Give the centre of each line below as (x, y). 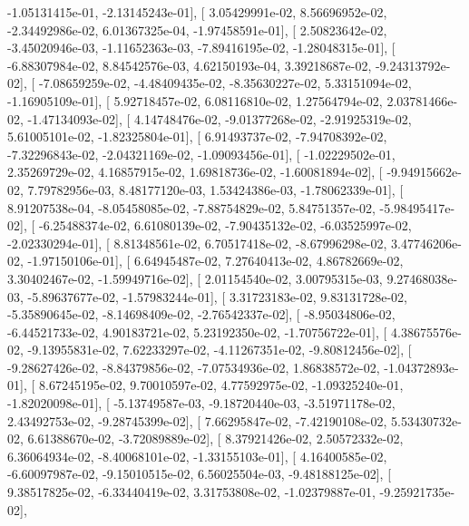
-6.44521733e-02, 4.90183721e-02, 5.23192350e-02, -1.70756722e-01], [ (197, 331)
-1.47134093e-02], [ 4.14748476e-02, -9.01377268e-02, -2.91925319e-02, (220, 118)
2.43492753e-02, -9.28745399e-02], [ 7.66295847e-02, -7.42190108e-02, (197, 420)
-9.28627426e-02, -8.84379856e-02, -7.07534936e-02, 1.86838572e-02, (194, 367)
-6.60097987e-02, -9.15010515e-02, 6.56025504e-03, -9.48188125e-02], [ (200, 474)
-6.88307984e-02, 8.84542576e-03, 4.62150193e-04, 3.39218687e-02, (190, 65)
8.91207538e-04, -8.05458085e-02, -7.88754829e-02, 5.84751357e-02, (191, 207)
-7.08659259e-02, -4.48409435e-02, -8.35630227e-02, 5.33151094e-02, (225, 83)
